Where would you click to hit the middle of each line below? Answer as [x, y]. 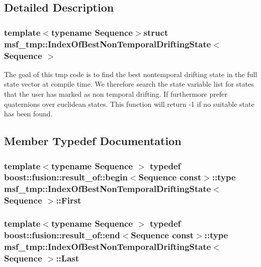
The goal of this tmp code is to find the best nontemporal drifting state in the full [131, 74]
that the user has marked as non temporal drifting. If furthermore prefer [116, 94]
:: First [69, 200]
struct [156, 32]
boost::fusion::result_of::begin [66, 177]
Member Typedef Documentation [93, 141]
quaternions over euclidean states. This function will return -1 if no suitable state [129, 104]
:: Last [68, 258]
